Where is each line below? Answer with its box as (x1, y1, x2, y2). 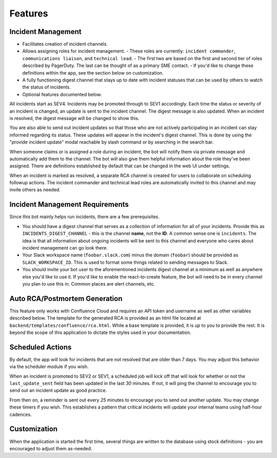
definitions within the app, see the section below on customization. (22, 69, 164, 76)
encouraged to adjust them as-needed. (9, 445, 92, 451)
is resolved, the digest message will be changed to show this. (9, 115, 140, 121)
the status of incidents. (22, 84, 71, 90)
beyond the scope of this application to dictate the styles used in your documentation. (9, 329, 192, 336)
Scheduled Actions (9, 343, 72, 351)
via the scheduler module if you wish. (9, 363, 89, 370)
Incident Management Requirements (9, 200, 129, 209)
